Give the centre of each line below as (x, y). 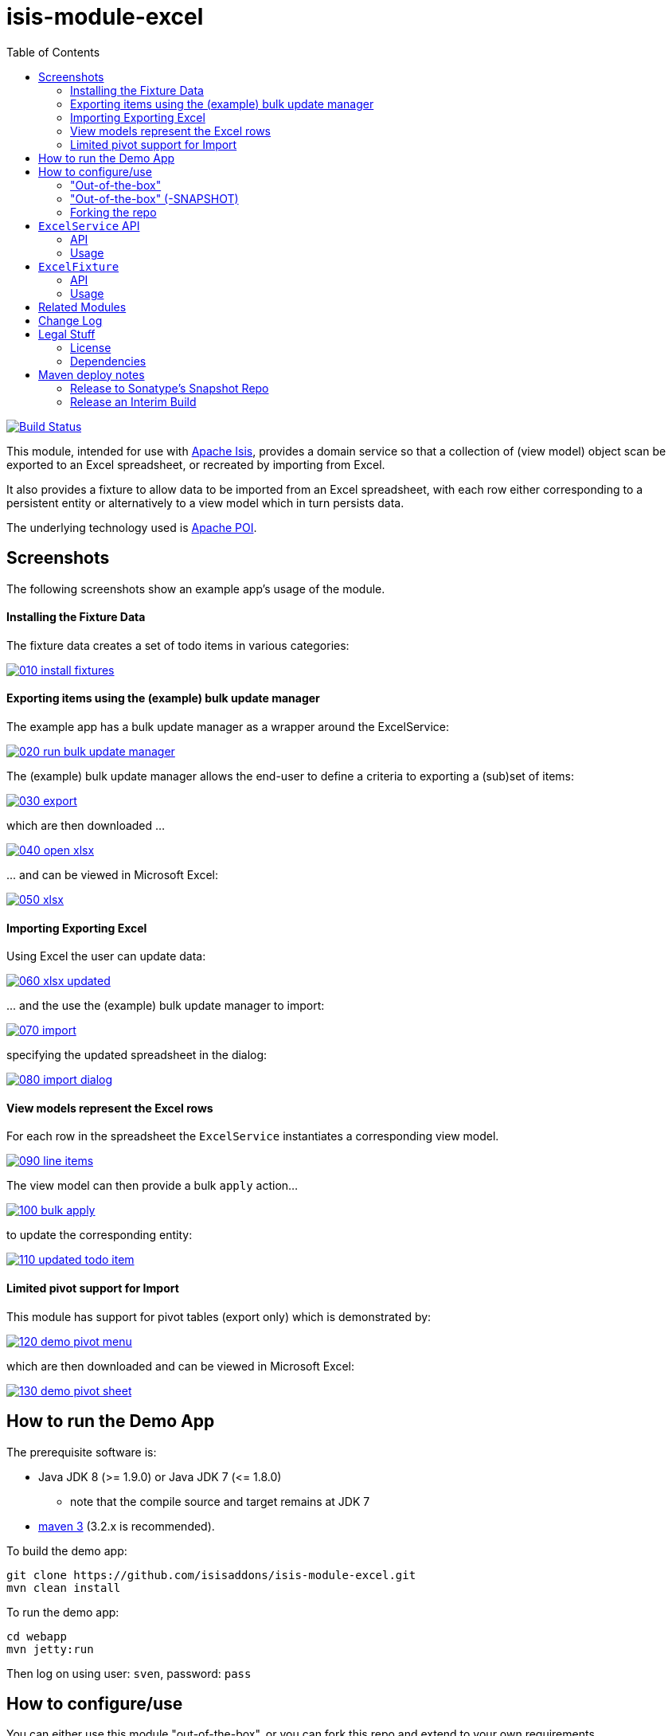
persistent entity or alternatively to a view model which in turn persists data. (205, 502)
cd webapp (37, 1636)
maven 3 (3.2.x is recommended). (127, 1526)
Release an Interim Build (133, 401)
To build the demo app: (67, 1550)
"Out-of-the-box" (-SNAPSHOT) (154, 198)
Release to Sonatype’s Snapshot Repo (170, 388)
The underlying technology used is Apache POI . (132, 527)
